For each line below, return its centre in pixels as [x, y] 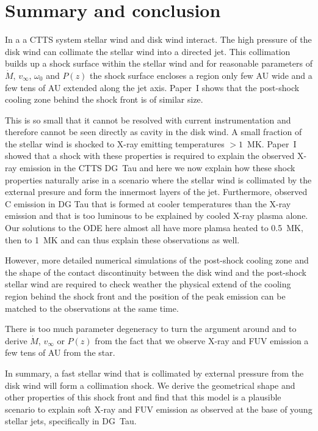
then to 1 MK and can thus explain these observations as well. [122, 239]
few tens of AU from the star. [60, 352]
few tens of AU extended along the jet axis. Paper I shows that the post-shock [152, 87]
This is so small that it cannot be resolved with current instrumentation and [148, 120]
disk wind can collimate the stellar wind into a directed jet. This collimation [148, 51]
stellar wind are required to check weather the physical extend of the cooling [148, 284]
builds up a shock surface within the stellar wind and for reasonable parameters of [159, 63]
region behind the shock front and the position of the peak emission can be [145, 296]
